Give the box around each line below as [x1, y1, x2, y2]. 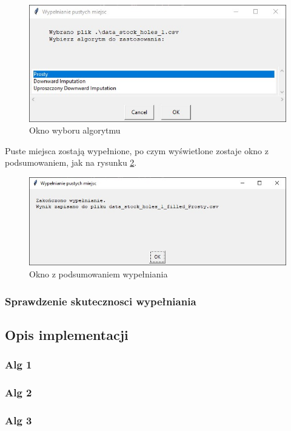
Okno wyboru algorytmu [29, 124, 121, 137]
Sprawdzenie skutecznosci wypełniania [5, 293, 196, 308]
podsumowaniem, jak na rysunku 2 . [5, 156, 137, 169]
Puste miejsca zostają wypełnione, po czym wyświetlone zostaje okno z [5, 144, 269, 157]
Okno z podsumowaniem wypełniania [29, 267, 168, 280]
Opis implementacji [5, 325, 129, 344]
